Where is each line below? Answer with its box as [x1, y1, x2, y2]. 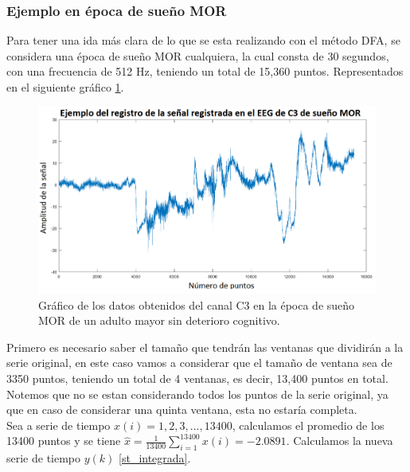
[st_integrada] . [119, 450, 191, 466]
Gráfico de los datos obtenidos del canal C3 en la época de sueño [38, 296, 355, 313]
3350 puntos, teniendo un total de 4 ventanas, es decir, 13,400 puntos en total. [6, 369, 389, 386]
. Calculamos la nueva [286, 432, 393, 449]
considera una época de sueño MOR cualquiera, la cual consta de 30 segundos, [6, 47, 389, 64]
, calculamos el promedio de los [232, 416, 385, 433]
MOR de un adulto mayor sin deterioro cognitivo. [38, 312, 280, 329]
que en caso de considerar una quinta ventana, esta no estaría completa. [6, 401, 357, 418]
